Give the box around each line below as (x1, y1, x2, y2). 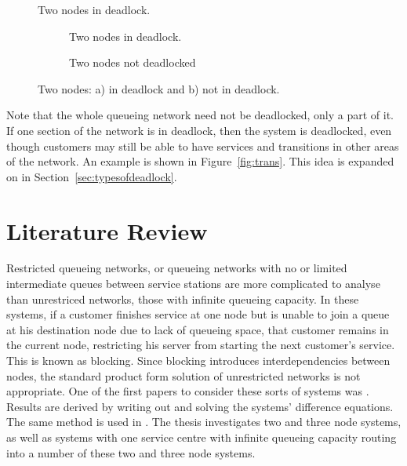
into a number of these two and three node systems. (6, 444, 256, 461)
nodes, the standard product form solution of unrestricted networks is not (6, 367, 361, 384)
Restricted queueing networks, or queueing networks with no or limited (6, 260, 347, 276)
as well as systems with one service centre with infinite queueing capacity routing (6, 429, 397, 445)
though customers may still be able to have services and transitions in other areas (6, 137, 399, 154)
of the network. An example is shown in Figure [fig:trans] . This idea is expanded (6, 153, 394, 169)
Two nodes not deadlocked (69, 54, 196, 71)
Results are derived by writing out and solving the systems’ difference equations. (6, 398, 394, 414)
